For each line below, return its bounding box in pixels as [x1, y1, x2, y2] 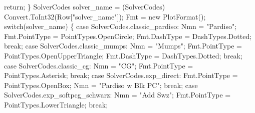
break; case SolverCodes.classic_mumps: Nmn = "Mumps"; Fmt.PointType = [4, 40, 242, 51]
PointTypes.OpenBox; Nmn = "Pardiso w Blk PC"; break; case [4, 79, 198, 90]
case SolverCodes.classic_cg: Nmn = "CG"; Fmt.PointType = [4, 60, 193, 70]
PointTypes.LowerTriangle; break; [4, 99, 108, 109]
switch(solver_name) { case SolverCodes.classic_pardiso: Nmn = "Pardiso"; [4, 21, 237, 31]
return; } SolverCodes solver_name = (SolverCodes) [4, 1, 165, 11]
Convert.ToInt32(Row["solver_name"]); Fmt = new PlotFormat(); [4, 11, 206, 21]
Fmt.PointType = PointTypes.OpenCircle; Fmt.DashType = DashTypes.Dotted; [4, 30, 252, 41]
